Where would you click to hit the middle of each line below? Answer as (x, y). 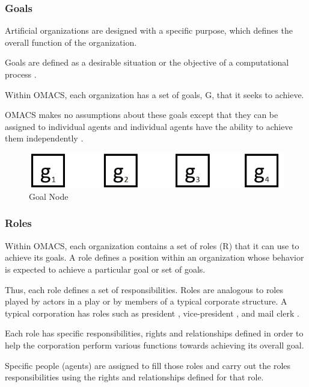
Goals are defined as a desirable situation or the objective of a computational (147, 62)
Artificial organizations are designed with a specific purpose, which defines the (149, 30)
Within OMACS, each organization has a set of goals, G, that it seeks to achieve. (154, 94)
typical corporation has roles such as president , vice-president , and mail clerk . (152, 313)
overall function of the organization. (71, 42)
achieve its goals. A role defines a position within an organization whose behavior (154, 257)
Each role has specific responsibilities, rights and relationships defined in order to (154, 333)
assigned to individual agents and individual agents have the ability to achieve (149, 126)
